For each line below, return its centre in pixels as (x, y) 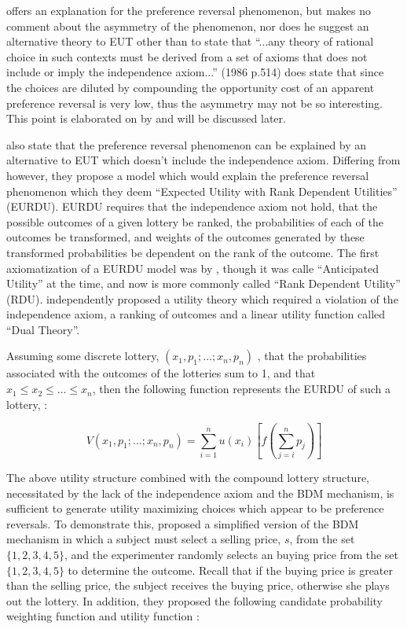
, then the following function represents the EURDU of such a (242, 389)
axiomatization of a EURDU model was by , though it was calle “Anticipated (193, 268)
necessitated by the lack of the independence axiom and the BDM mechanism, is (200, 493)
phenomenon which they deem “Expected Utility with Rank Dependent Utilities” (202, 191)
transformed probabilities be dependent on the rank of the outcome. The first (193, 252)
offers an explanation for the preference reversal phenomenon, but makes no (189, 10)
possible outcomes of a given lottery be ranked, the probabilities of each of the (195, 221)
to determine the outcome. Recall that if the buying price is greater (231, 570)
